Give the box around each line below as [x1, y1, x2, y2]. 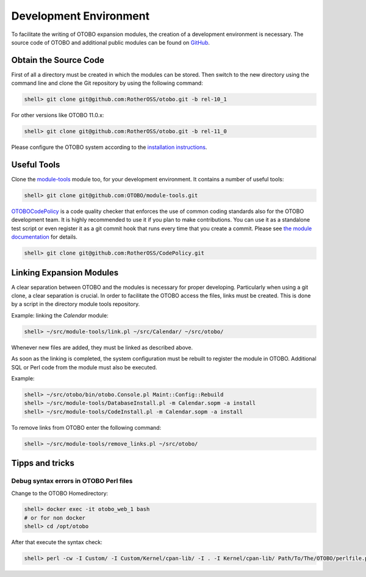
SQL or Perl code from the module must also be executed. [11, 363, 157, 371]
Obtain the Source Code [11, 55, 105, 65]
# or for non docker [24, 514, 85, 521]
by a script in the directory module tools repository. [11, 300, 140, 308]
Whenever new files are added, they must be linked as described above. [11, 344, 193, 351]
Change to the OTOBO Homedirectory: [11, 489, 109, 497]
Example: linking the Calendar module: [11, 311, 109, 319]
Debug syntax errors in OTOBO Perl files [11, 477, 133, 485]
